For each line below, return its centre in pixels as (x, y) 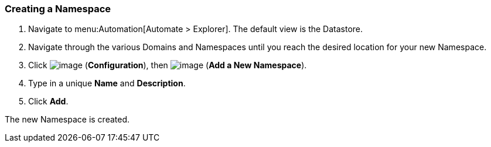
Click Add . (48, 101)
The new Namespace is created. (67, 120)
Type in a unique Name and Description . (107, 83)
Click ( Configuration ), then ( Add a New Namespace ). (168, 65)
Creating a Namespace (58, 9)
